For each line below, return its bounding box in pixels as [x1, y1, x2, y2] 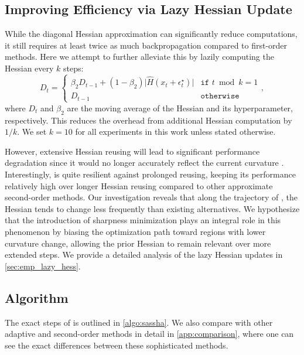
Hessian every [5, 62, 54, 74]
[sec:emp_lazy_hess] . [5, 260, 81, 272]
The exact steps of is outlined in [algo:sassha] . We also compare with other [5, 316, 273, 328]
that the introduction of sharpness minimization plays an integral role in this [5, 214, 281, 226]
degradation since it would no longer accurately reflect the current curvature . [5, 156, 284, 169]
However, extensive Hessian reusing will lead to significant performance [5, 145, 260, 157]
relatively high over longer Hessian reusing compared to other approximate [5, 179, 273, 192]
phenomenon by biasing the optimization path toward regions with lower [5, 225, 266, 237]
